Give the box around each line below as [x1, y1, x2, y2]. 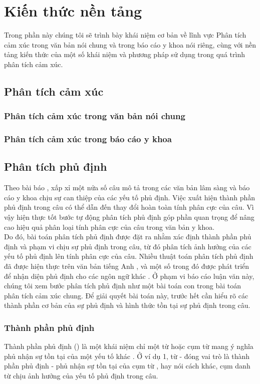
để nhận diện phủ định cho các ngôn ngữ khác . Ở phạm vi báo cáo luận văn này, [4, 270, 254, 281]
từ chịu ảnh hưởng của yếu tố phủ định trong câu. [4, 370, 158, 380]
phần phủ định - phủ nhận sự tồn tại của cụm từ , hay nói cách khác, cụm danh [4, 360, 250, 371]
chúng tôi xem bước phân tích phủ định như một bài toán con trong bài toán [4, 280, 241, 291]
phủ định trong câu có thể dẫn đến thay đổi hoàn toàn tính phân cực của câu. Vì [4, 202, 254, 212]
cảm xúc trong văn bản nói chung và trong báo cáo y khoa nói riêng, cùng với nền [4, 39, 256, 50]
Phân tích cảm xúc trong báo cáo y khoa [4, 133, 172, 145]
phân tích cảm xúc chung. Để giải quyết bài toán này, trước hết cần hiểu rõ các [4, 290, 248, 300]
